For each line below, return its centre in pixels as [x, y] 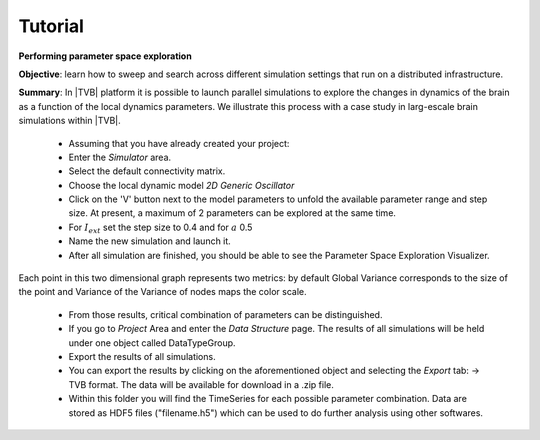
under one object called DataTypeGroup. [152, 342]
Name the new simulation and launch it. [150, 241]
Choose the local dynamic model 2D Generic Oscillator [181, 185]
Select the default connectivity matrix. [147, 171]
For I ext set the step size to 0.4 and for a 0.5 [160, 228]
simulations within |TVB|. [70, 121]
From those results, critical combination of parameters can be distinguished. [225, 314]
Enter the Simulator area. [120, 157]
